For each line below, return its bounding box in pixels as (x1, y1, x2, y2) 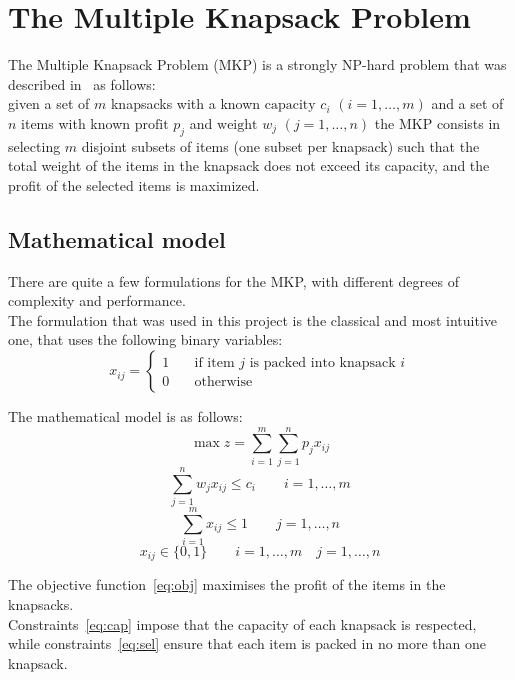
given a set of (8, 93, 90, 114)
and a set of (431, 93, 504, 114)
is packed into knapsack (249, 356, 396, 371)
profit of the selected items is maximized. (8, 174, 260, 195)
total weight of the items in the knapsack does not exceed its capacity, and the (8, 155, 490, 176)
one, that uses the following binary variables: (8, 329, 283, 350)
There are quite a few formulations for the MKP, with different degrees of (8, 270, 459, 291)
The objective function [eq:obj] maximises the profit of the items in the (8, 574, 446, 595)
